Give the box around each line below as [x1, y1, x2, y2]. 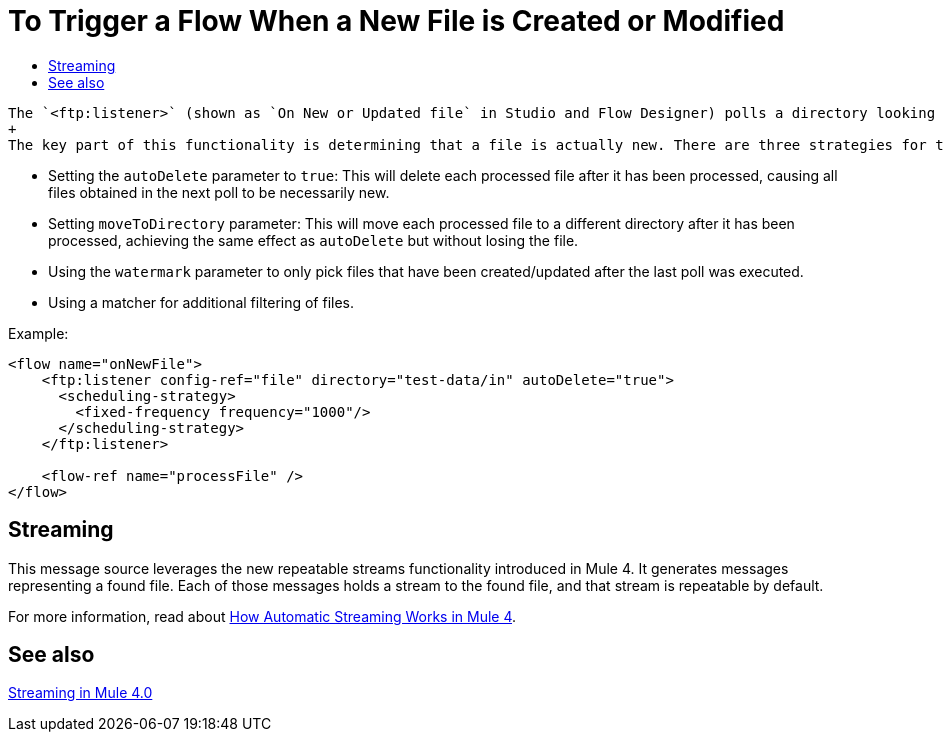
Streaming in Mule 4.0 [8, 684, 153, 702]
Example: [8, 324, 69, 342]
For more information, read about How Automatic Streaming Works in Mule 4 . [8, 607, 517, 625]
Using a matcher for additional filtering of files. [48, 293, 355, 311]
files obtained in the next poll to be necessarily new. [48, 183, 390, 201]
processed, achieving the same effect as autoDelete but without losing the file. [48, 231, 579, 249]
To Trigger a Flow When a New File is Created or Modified [8, 4, 785, 38]
